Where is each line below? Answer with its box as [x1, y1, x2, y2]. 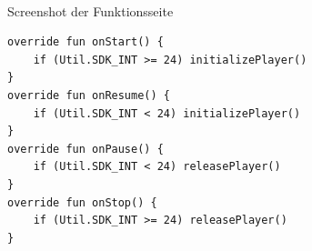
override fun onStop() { [7, 196, 157, 209]
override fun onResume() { [7, 88, 170, 102]
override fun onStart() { [7, 35, 164, 49]
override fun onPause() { [7, 142, 164, 156]
